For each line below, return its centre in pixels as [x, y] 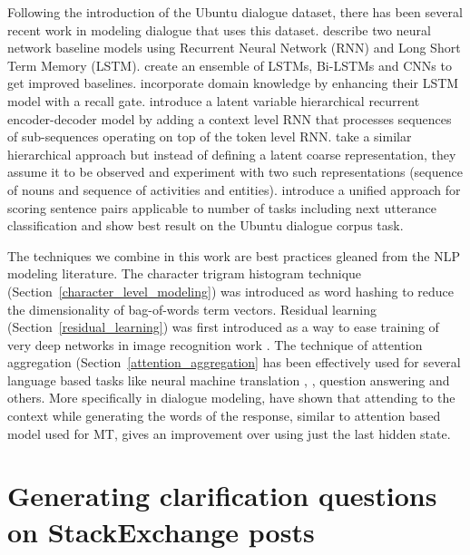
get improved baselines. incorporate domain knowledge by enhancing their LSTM [233, 83]
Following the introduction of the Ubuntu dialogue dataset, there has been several [235, 12]
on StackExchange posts [161, 531]
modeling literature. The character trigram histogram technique [185, 273]
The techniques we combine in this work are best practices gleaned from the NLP [234, 255]
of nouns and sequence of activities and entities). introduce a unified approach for [234, 189]
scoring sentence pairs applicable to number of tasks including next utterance [222, 207]
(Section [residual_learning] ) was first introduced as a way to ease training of [223, 327]
